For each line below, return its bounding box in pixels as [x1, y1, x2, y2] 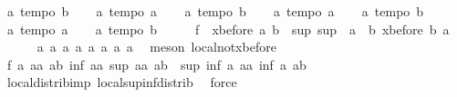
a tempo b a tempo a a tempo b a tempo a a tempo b [6, 2, 424, 20]
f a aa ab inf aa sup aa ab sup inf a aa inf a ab [6, 54, 306, 73]
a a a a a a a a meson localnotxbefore [36, 37, 276, 56]
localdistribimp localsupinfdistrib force [6, 73, 237, 92]
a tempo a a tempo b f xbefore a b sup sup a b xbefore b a [6, 19, 450, 38]
